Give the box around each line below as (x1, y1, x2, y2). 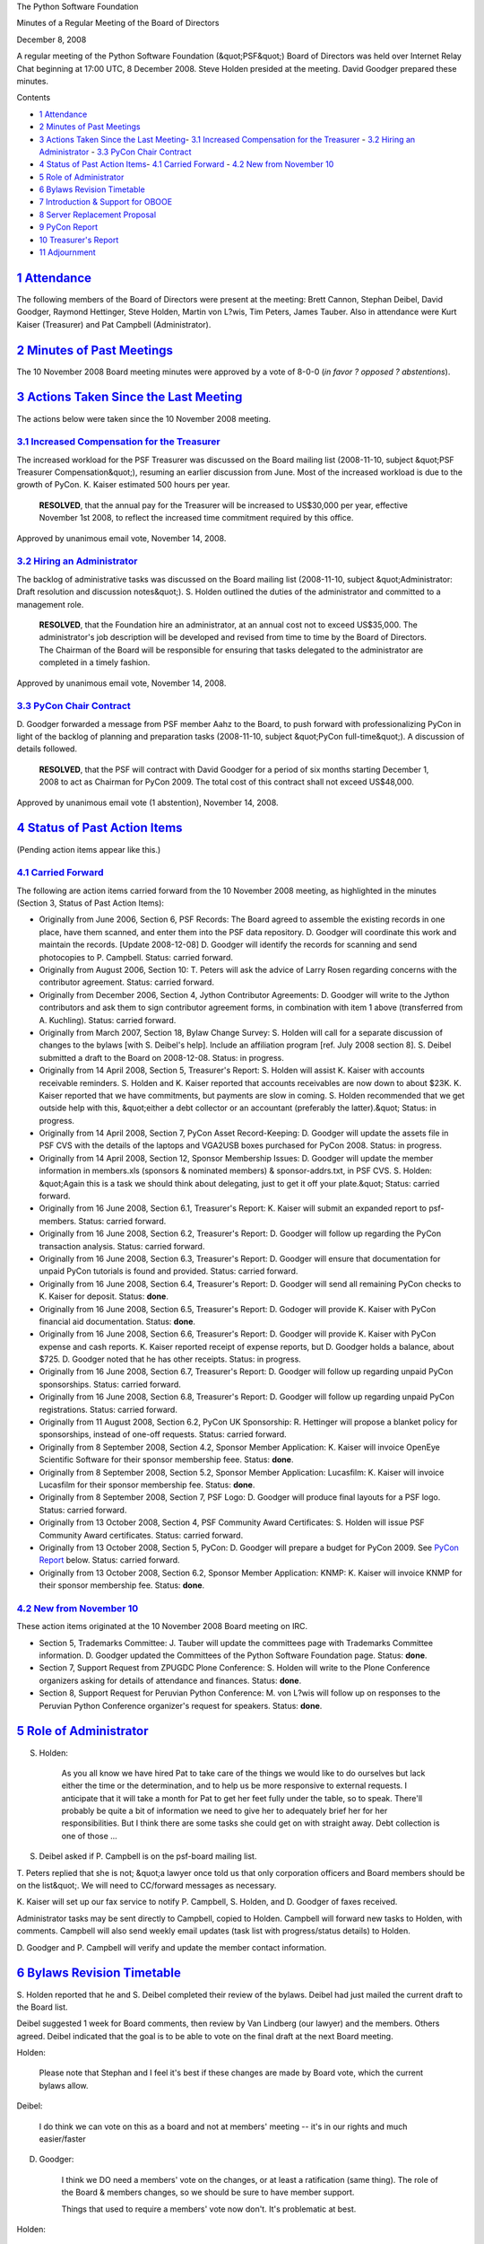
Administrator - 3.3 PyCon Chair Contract (39, 146, 192, 157)
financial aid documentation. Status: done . (39, 1316, 196, 1327)
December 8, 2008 (16, 34, 87, 45)
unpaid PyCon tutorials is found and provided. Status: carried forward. (39, 1266, 298, 1276)
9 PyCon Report (39, 222, 99, 232)
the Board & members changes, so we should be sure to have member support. (61, 2187, 355, 2198)
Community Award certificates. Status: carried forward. (39, 1530, 244, 1540)
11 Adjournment (39, 247, 96, 258)
